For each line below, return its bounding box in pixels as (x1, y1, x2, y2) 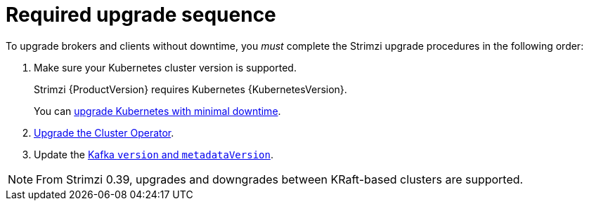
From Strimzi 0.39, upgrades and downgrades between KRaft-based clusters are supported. (36, 172, 524, 186)
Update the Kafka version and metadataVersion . (34, 148, 273, 160)
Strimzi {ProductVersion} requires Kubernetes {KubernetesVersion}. (34, 83, 347, 95)
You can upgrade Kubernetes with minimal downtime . (34, 104, 281, 117)
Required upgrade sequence (6, 3, 276, 27)
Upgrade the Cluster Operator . (34, 126, 174, 139)
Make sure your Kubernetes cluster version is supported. (34, 61, 297, 74)
